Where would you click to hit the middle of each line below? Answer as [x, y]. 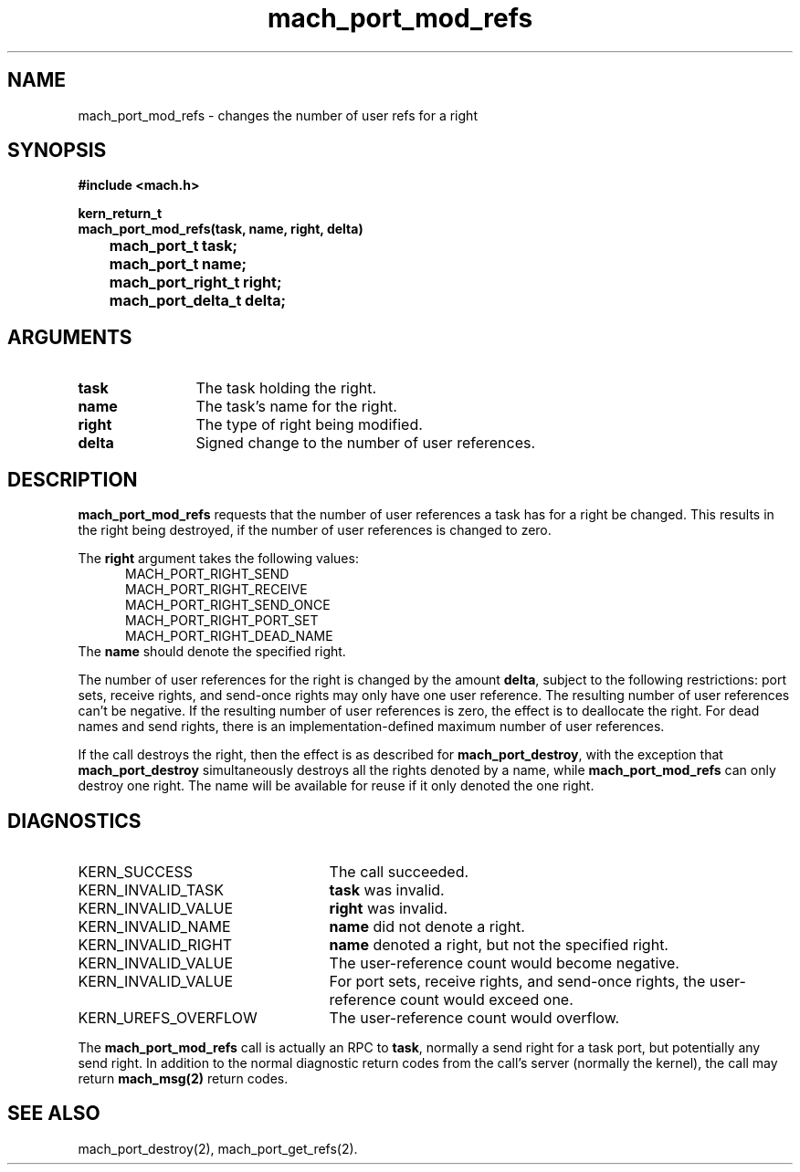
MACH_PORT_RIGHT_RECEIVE [216, 590]
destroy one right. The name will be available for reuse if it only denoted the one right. [336, 786]
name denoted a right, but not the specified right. [499, 944]
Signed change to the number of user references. [366, 443]
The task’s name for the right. [296, 407]
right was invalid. [389, 908]
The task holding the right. [286, 388]
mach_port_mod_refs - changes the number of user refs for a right [278, 115]
